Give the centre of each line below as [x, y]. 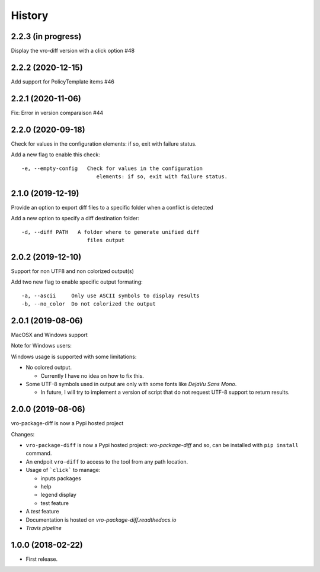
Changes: [23, 434]
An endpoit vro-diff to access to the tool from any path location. [107, 461]
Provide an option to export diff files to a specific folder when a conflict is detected [112, 207]
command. [39, 454]
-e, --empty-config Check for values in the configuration [112, 168]
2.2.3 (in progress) [46, 36]
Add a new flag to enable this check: [55, 155]
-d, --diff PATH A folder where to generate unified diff [111, 232]
